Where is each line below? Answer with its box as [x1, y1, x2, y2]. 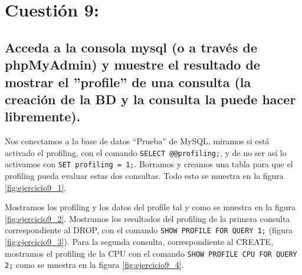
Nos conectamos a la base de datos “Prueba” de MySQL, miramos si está [5, 135, 270, 147]
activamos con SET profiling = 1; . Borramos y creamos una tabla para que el [5, 158, 293, 170]
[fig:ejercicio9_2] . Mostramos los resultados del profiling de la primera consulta [5, 212, 290, 224]
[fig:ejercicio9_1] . [5, 181, 67, 193]
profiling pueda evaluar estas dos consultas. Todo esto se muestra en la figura [5, 170, 284, 182]
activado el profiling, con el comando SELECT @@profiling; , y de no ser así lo [5, 146, 287, 158]
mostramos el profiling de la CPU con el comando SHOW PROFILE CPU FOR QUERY [5, 247, 297, 259]
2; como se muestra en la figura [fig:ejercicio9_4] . [5, 259, 184, 271]
